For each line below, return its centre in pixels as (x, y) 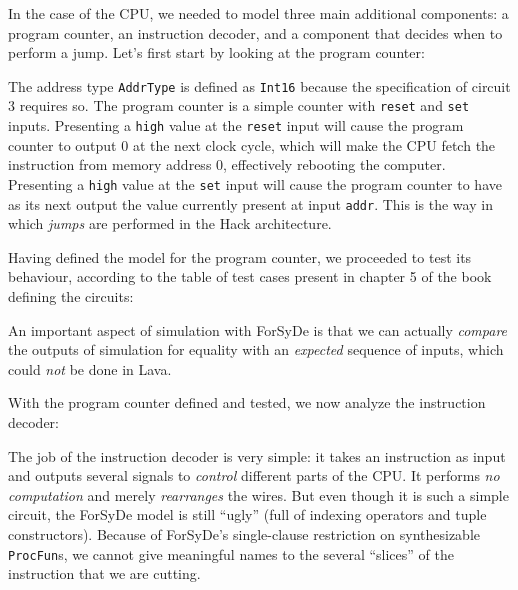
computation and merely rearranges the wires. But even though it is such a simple (258, 494)
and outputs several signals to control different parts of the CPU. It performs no (254, 475)
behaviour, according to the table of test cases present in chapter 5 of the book (250, 276)
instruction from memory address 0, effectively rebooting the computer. (227, 164)
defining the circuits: (71, 296)
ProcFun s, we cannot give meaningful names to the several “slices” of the (231, 553)
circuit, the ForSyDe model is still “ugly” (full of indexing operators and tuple (247, 514)
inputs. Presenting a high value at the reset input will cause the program (236, 125)
